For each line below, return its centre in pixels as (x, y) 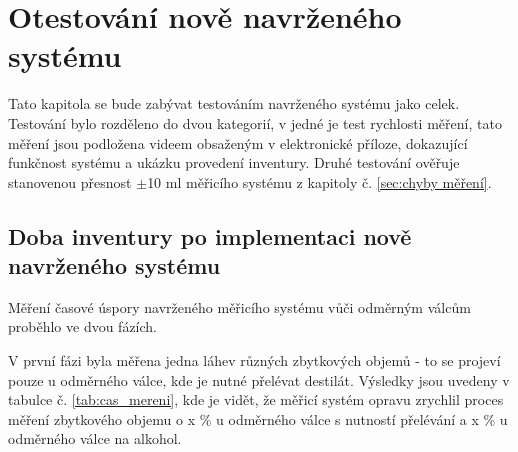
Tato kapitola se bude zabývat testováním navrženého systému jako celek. (234, 103)
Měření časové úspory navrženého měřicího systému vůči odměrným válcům (239, 306)
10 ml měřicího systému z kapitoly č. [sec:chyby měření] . (319, 181)
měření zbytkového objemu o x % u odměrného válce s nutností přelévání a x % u (258, 418)
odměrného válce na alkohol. (95, 438)
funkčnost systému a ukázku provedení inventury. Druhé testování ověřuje (234, 162)
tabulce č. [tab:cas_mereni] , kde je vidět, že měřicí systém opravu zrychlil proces (256, 399)
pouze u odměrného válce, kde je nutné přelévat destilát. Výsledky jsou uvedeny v (259, 379)
